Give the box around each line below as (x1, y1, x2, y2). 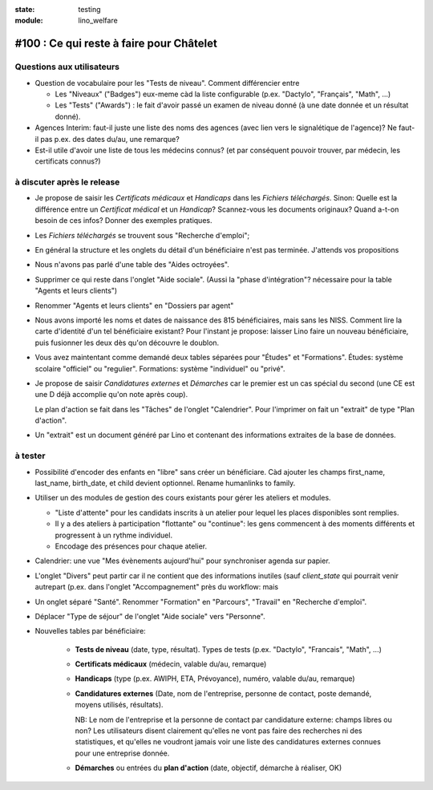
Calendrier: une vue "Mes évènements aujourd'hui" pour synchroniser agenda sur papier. (34, 556, 330, 565)
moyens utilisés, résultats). (75, 700, 164, 710)
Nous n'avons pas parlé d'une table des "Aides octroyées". (34, 260, 230, 269)
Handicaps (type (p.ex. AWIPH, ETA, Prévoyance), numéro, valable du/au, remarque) (75, 674, 356, 683)
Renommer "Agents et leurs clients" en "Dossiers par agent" (34, 301, 234, 310)
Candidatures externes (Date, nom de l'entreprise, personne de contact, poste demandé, (75, 688, 372, 698)
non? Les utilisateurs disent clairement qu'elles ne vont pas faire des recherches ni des (75, 726, 362, 735)
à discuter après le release (14, 176, 120, 188)
